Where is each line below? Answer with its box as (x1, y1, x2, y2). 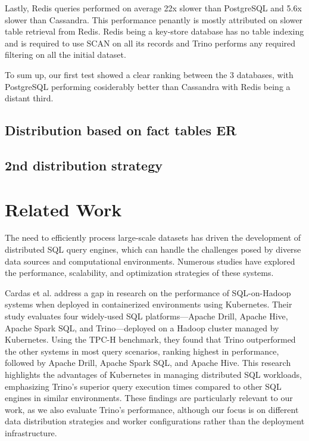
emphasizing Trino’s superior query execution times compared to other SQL (5, 380, 282, 392)
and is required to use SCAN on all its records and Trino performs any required (5, 36, 296, 49)
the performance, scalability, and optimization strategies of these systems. (5, 266, 274, 279)
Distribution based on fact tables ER (5, 121, 237, 139)
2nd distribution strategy (5, 156, 163, 174)
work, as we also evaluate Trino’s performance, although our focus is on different (5, 403, 299, 415)
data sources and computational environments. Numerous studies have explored (5, 254, 295, 267)
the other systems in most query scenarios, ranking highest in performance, (5, 344, 279, 357)
